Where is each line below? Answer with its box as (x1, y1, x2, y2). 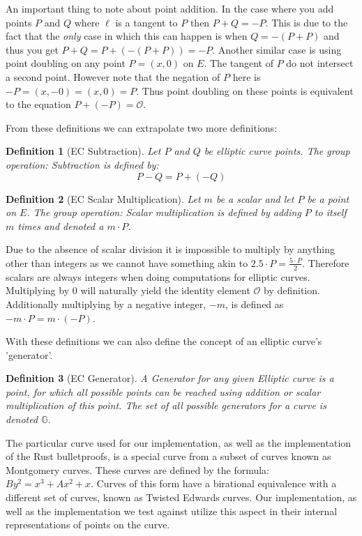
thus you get (6, 42, 59, 56)
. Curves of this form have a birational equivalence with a (91, 476, 337, 491)
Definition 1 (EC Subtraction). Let (6, 144, 161, 158)
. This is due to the (265, 15, 348, 29)
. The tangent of (204, 56, 273, 70)
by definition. (264, 283, 320, 298)
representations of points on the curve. (6, 517, 170, 532)
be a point (307, 191, 349, 206)
